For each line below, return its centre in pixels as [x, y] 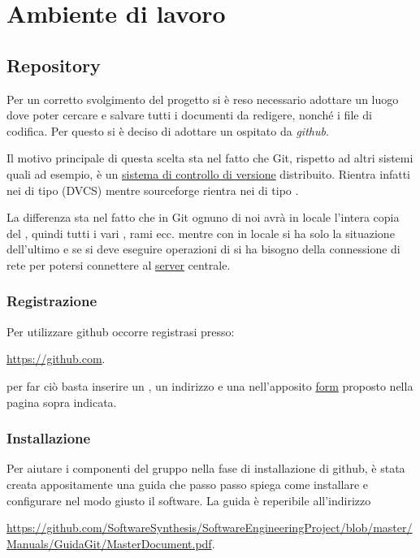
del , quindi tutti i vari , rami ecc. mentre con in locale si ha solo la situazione [201, 233]
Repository [54, 65]
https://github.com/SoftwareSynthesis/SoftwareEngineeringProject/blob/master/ [210, 528]
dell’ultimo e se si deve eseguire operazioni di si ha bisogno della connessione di [204, 249]
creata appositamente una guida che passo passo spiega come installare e [188, 484]
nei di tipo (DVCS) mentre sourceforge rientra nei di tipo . [153, 190]
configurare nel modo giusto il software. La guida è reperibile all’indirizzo [189, 500]
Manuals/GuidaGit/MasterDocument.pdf [109, 543]
